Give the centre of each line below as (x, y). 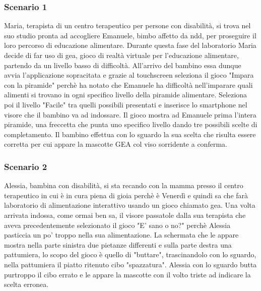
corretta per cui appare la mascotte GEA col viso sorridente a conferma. (116, 144)
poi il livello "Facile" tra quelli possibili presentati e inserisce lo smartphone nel (126, 104)
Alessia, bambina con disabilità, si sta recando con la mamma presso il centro (124, 185)
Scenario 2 (26, 166)
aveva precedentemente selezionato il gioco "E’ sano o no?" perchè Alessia (117, 225)
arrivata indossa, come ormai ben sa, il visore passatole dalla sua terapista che (125, 215)
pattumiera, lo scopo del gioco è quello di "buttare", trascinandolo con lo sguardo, (130, 254)
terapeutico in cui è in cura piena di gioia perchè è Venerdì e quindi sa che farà (126, 195)
